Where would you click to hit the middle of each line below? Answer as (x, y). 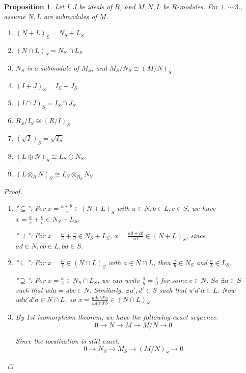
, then (162, 262)
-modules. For (197, 6)
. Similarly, (106, 289)
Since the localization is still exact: (68, 340)
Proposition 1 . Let (34, 6)
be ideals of (96, 6)
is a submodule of (53, 67)
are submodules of (70, 16)
